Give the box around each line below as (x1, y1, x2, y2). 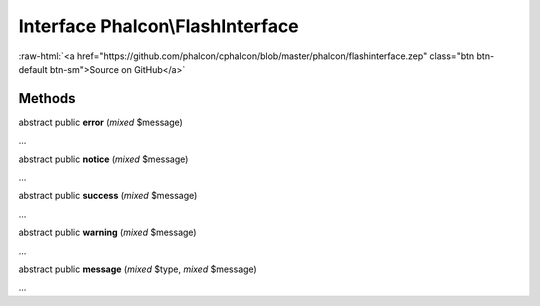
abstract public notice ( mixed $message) (18, 153, 189, 165)
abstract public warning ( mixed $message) (18, 226, 197, 239)
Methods (18, 90, 76, 107)
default (18, 63, 49, 75)
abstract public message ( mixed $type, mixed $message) (18, 263, 257, 275)
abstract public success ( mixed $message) (18, 190, 198, 202)
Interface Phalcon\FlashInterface (18, 15, 299, 37)
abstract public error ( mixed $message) (18, 116, 184, 128)
